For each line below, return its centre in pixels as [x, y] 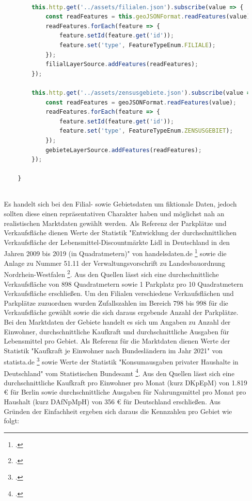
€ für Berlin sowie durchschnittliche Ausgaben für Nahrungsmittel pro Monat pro [125, 392]
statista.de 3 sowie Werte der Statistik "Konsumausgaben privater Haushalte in [121, 361]
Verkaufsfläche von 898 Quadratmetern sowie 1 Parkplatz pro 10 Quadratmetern [124, 284]
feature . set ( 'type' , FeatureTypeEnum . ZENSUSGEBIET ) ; [146, 131]
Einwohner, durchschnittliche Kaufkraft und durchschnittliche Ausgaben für [117, 331]
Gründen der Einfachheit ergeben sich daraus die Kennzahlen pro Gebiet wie [118, 411]
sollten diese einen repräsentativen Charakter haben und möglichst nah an [114, 214]
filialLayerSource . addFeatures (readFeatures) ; [122, 64]
